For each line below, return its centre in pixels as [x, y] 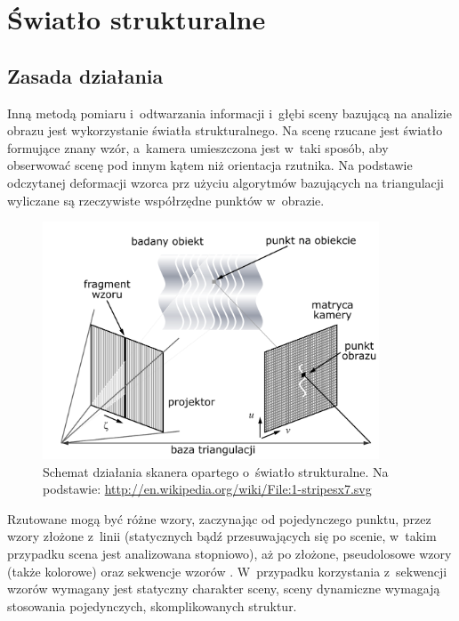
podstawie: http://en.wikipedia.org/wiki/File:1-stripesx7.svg [207, 489]
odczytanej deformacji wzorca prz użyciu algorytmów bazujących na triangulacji [225, 182]
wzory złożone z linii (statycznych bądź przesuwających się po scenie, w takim [222, 536]
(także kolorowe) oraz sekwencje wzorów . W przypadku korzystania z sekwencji [227, 571]
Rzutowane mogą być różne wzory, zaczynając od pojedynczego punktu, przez [219, 518]
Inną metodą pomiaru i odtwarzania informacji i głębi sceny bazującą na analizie [229, 113]
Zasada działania [85, 75]
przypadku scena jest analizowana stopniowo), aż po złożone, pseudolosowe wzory [229, 553]
